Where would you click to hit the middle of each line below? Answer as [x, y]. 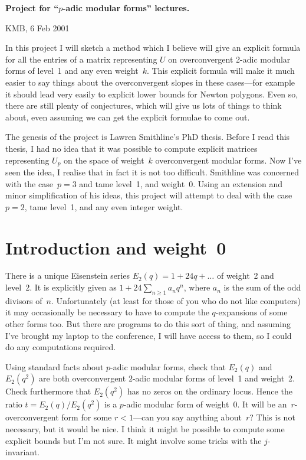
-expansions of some [251, 312]
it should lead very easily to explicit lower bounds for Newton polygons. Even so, [152, 94]
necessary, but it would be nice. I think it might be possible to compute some [145, 429]
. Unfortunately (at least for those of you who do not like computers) [176, 300]
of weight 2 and [245, 275]
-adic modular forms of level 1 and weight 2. [213, 378]
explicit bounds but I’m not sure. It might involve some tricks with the [134, 440]
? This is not [272, 417]
